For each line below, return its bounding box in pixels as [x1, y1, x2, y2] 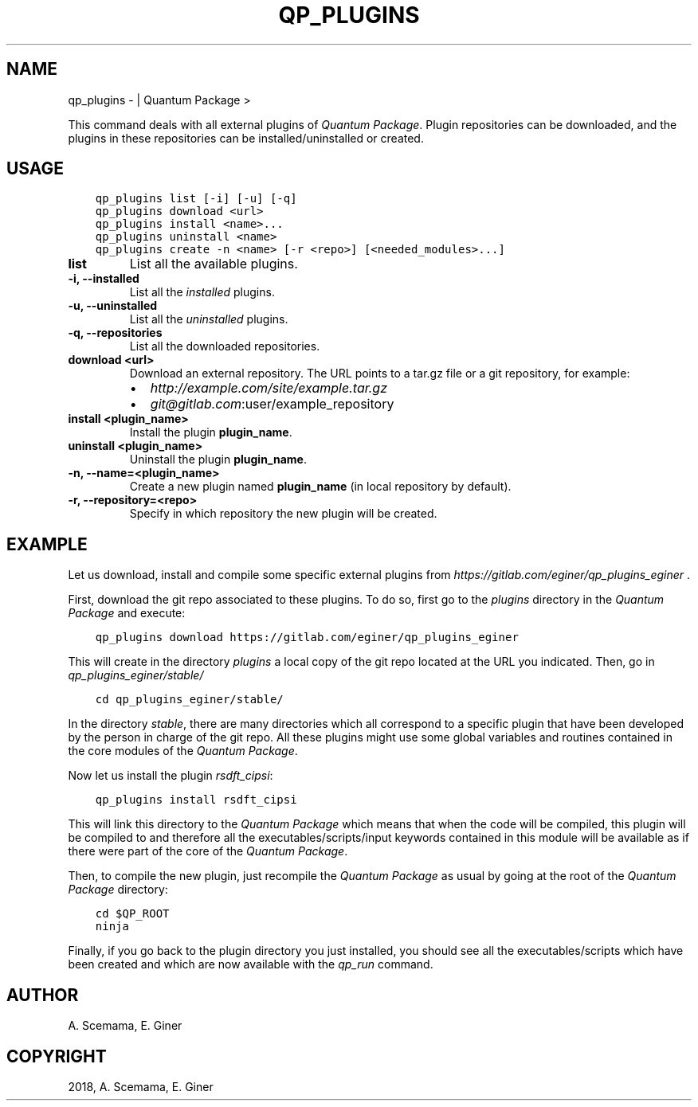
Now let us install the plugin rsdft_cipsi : [68, 769, 273, 783]
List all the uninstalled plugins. [129, 312, 288, 327]
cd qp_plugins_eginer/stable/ [95, 693, 284, 706]
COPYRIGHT [6, 1046, 107, 1066]
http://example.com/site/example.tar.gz [150, 380, 387, 397]
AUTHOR [6, 984, 79, 1005]
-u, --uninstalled [68, 299, 158, 313]
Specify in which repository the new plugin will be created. [129, 507, 437, 521]
